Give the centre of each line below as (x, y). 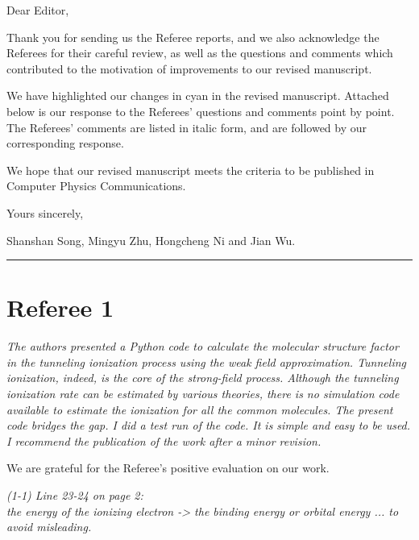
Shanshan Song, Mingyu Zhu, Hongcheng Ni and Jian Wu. (151, 240)
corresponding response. (65, 143)
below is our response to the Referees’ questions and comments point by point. (201, 111)
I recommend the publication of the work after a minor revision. (164, 440)
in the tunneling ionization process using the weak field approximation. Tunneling (206, 361)
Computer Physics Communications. (96, 186)
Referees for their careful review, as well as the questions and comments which (200, 53)
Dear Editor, (38, 10)
